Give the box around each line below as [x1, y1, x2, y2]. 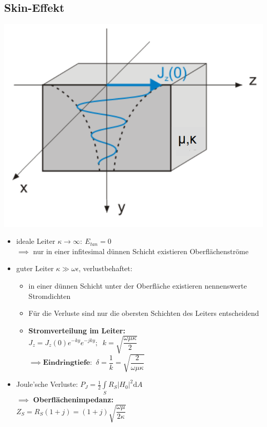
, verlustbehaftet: [79, 263, 132, 274]
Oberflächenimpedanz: [33, 394, 113, 404]
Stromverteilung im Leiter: [28, 325, 125, 335]
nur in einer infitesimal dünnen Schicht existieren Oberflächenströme [33, 245, 249, 256]
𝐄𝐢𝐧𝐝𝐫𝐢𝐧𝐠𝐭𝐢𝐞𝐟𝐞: [43, 359, 92, 367]
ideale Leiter [16, 236, 55, 246]
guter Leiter [16, 263, 54, 274]
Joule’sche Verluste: [16, 379, 78, 389]
